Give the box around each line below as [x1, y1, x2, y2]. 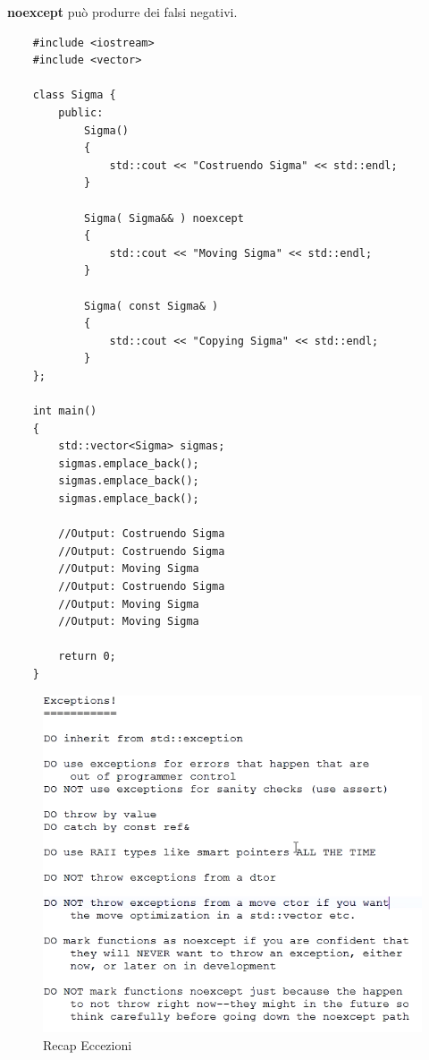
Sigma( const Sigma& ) [83, 299, 219, 312]
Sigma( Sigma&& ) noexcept [83, 211, 244, 225]
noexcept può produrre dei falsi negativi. [7, 3, 238, 21]
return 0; [58, 650, 116, 663]
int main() [32, 405, 97, 418]
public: [58, 106, 104, 119]
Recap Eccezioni [43, 1035, 132, 1054]
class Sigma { [32, 89, 116, 102]
